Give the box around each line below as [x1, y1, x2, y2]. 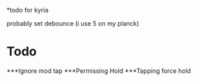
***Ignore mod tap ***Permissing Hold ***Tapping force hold [6, 66, 192, 75]
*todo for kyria [6, 6, 49, 14]
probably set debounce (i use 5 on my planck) [6, 19, 139, 27]
